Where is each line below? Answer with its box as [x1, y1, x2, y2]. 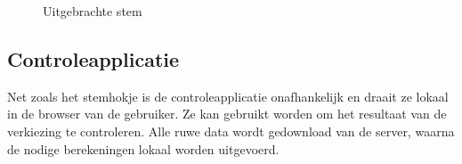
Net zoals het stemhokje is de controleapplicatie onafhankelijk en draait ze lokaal [7, 86, 449, 105]
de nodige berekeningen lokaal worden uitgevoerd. [7, 139, 280, 158]
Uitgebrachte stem [43, 2, 142, 20]
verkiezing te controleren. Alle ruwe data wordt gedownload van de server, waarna [7, 121, 455, 140]
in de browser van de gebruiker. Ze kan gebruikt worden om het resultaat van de [7, 104, 447, 123]
